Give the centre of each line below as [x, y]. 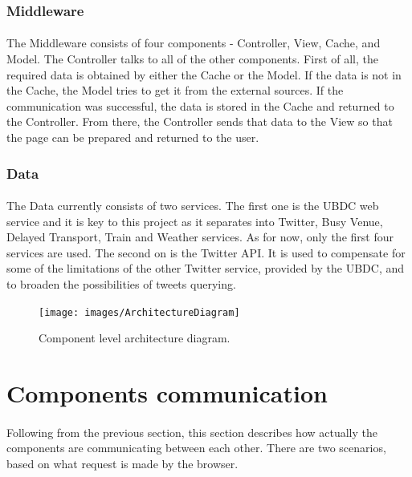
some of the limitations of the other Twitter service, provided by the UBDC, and [206, 268]
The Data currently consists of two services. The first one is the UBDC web [193, 206]
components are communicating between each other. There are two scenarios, [196, 448]
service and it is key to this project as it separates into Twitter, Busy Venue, [195, 221]
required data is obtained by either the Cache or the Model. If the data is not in [204, 74]
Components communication [167, 393]
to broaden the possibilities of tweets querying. [121, 284]
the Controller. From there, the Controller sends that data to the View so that [200, 121]
